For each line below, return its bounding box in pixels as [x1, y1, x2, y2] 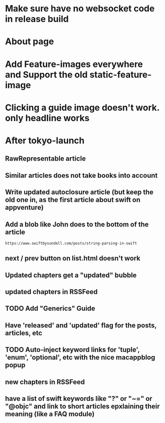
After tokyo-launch [5, 135, 85, 146]
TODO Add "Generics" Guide [5, 304, 96, 313]
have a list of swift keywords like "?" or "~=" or [5, 394, 153, 403]
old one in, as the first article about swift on [5, 195, 141, 204]
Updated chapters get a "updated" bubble [5, 271, 137, 279]
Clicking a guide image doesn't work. [5, 102, 160, 113]
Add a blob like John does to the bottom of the [5, 220, 149, 228]
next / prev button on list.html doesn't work [5, 254, 141, 262]
